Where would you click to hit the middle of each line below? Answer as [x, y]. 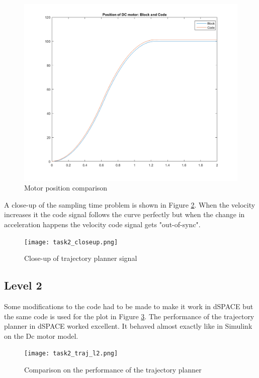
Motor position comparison [66, 188]
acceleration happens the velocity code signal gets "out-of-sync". [102, 224]
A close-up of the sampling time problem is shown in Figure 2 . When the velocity [130, 204]
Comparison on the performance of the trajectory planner [113, 369]
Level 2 [23, 285]
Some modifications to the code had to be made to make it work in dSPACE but [129, 306]
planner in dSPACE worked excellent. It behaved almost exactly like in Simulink [128, 326]
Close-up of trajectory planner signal [81, 258]
